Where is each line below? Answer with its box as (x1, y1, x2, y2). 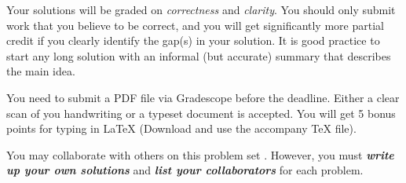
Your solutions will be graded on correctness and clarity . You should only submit (6, 2, 396, 17)
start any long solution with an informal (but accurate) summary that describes (6, 47, 391, 64)
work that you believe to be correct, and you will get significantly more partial (6, 16, 384, 33)
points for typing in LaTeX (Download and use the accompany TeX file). (6, 120, 357, 137)
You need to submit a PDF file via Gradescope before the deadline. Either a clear (6, 89, 400, 105)
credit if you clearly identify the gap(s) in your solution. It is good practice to (6, 32, 380, 49)
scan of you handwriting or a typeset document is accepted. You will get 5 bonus (6, 104, 396, 121)
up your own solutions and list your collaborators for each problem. (6, 162, 364, 178)
